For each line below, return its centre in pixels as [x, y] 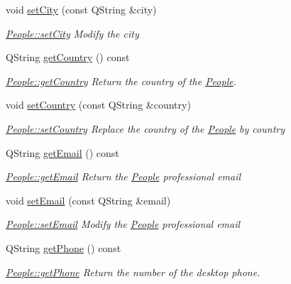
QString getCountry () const [68, 57]
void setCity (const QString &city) [81, 9]
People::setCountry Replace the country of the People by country [145, 128]
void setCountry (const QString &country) [98, 105]
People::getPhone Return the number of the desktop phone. [133, 272]
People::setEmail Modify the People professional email [123, 224]
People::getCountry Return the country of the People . [121, 81]
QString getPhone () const [64, 247]
